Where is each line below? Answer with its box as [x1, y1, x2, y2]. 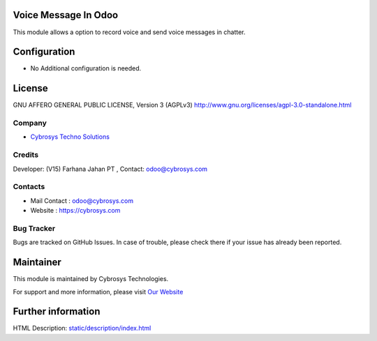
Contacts [13, 182, 45, 192]
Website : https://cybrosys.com [30, 206, 121, 215]
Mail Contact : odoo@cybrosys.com [30, 196, 134, 205]
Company [13, 119, 47, 128]
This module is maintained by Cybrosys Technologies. [13, 275, 169, 283]
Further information [13, 305, 101, 317]
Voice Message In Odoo [13, 9, 119, 21]
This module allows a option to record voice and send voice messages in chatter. [13, 28, 246, 36]
